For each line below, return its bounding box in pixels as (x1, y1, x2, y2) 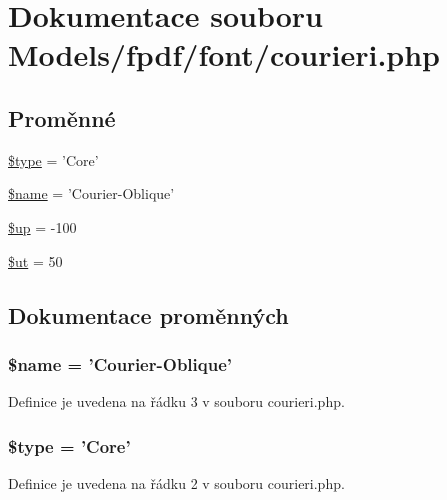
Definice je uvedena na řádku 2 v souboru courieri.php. (8, 472, 345, 493)
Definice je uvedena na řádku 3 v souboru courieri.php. (8, 391, 345, 412)
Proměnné (8, 102, 116, 133)
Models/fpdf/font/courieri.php (8, 34, 441, 75)
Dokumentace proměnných (8, 299, 289, 330)
